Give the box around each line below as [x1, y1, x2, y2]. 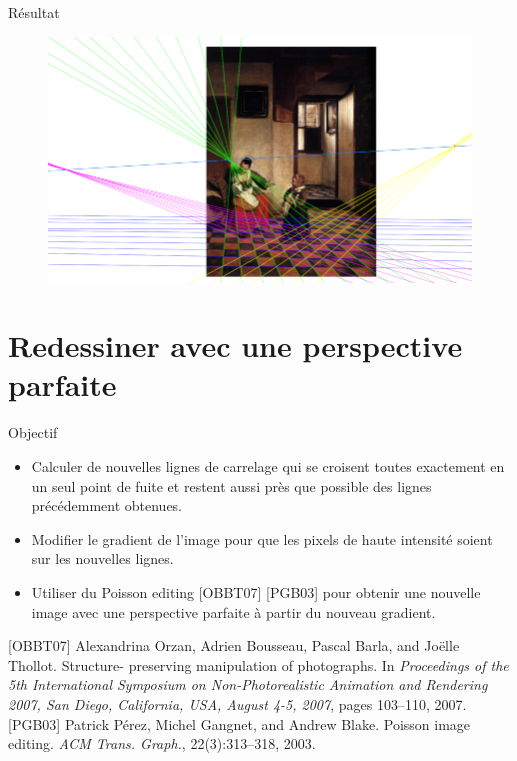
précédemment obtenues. [31, 495, 183, 516]
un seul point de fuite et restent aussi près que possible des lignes [31, 475, 432, 496]
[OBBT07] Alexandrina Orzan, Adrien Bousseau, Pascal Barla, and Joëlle [8, 635, 460, 656]
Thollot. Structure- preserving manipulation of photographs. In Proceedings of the [8, 654, 509, 675]
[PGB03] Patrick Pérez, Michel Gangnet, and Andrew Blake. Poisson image [8, 713, 471, 734]
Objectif [8, 422, 58, 443]
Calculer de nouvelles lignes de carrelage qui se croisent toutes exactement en [31, 456, 505, 476]
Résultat [8, 2, 60, 22]
